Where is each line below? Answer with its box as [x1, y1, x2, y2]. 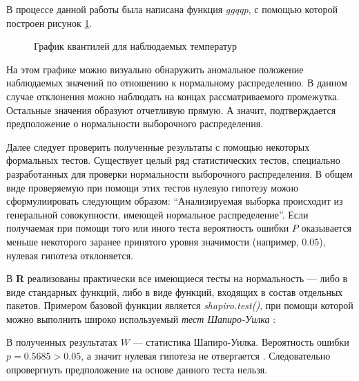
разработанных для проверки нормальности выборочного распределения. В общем [6, 166, 353, 180]
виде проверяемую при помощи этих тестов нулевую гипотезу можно [6, 180, 298, 194]
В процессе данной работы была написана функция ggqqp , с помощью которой [6, 2, 338, 16]
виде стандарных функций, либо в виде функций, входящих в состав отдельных [6, 284, 343, 299]
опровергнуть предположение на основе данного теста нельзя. [6, 362, 267, 376]
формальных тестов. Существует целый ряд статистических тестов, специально [6, 153, 340, 167]
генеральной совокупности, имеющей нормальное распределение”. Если [6, 207, 309, 221]
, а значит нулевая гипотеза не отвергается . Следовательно [81, 349, 331, 363]
